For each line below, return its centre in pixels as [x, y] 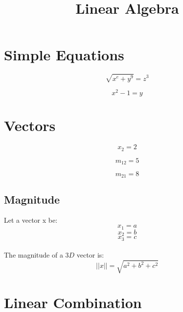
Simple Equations [64, 55]
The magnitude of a [34, 255]
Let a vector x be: [31, 220]
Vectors [30, 125]
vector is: [90, 255]
